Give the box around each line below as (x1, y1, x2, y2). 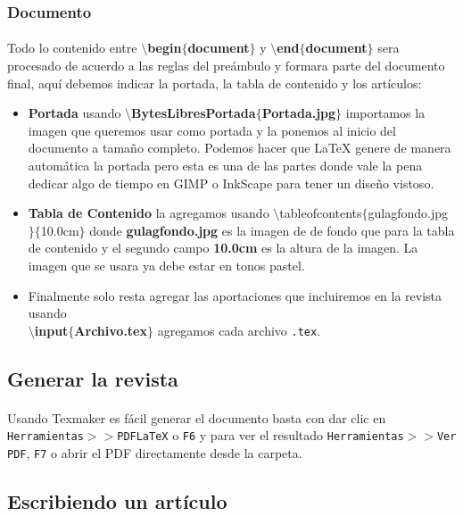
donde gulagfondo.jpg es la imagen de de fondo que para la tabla (89, 221, 455, 239)
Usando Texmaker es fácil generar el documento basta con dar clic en (7, 408, 386, 427)
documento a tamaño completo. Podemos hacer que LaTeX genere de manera (28, 138, 451, 157)
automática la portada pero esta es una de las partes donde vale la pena (28, 156, 423, 174)
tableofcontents (279, 204, 362, 222)
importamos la (345, 104, 426, 122)
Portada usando (28, 104, 121, 122)
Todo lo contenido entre (7, 38, 137, 57)
